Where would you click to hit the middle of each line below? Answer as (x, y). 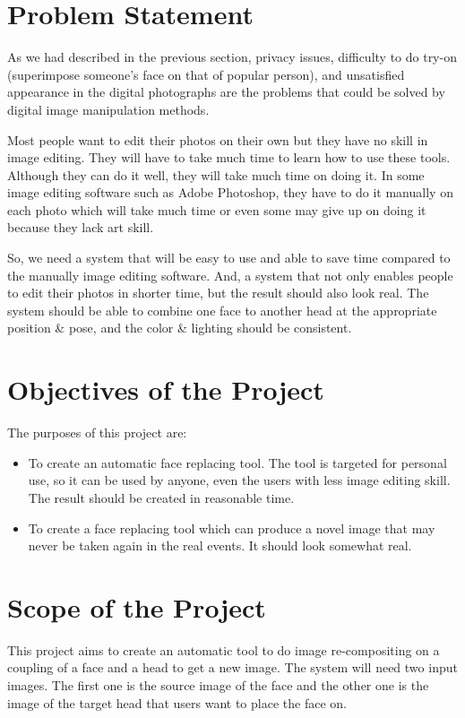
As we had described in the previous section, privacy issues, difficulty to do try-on (232, 57)
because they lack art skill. (81, 227)
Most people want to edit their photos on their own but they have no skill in (218, 139)
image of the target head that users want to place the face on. (177, 702)
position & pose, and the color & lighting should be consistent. (180, 328)
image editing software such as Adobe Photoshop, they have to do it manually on (230, 192)
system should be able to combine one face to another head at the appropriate (222, 310)
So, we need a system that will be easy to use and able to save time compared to (229, 258)
